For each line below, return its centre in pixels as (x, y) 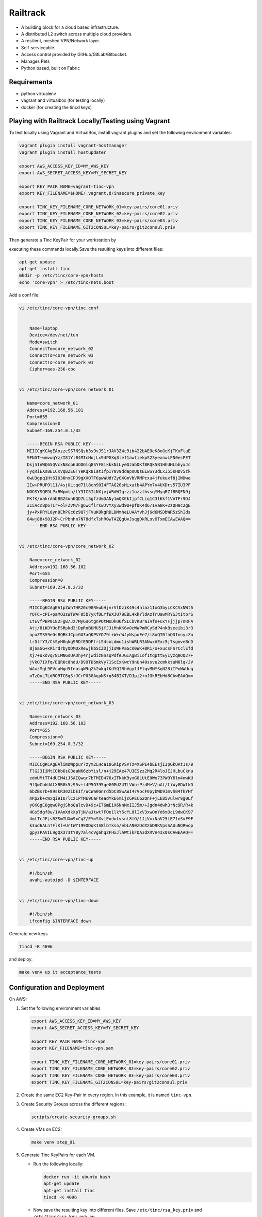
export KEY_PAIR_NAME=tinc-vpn (69, 1041)
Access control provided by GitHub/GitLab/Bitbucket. (74, 55)
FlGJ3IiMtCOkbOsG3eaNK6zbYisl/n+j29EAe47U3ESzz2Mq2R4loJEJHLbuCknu (111, 771)
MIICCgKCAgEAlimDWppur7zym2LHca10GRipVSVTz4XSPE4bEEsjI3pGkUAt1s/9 (111, 764)
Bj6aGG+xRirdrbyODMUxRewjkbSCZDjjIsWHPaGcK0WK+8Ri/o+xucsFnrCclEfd (111, 648)
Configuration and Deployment (57, 987)
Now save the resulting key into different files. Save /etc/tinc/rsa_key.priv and (118, 1210)
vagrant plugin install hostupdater (63, 152)
